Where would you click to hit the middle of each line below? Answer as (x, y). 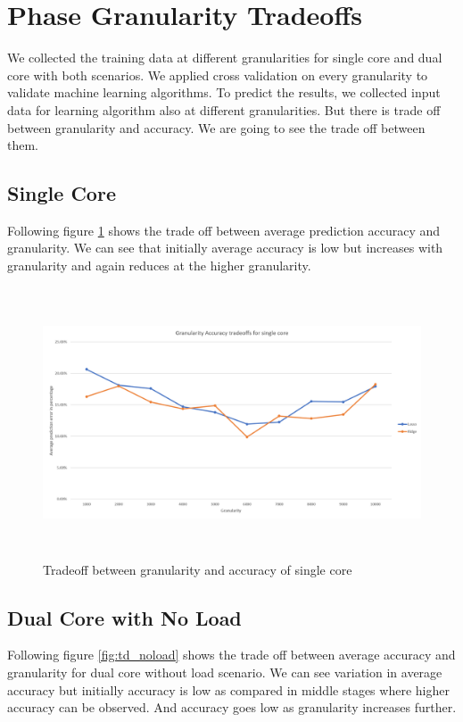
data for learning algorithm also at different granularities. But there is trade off (224, 109)
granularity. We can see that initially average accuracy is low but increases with (225, 248)
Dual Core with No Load (124, 617)
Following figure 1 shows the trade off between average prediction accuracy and (224, 230)
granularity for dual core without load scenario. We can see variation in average (225, 672)
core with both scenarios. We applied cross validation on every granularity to (218, 75)
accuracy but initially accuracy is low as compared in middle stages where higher (228, 689)
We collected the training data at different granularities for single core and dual (225, 58)
